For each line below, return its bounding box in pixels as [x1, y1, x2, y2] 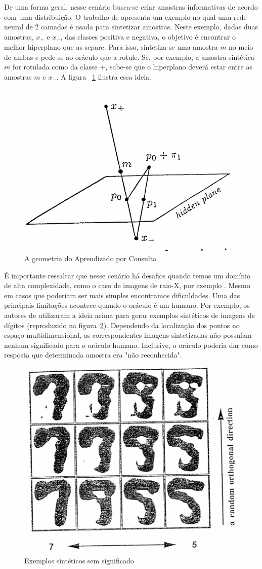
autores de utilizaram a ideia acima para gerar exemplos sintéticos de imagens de [4, 309, 255, 320]
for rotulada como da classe [12, 61, 98, 72]
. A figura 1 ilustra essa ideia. [56, 72, 151, 82]
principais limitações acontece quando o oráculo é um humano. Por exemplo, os [4, 300, 250, 310]
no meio [229, 42, 253, 52]
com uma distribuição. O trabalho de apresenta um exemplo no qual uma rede [4, 11, 247, 22]
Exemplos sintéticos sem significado [24, 555, 134, 566]
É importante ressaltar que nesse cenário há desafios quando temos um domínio [4, 270, 250, 280]
